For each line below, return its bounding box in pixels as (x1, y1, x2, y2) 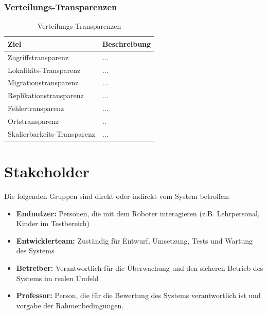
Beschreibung (102, 38, 151, 49)
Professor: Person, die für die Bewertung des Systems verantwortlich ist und (16, 290, 261, 301)
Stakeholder (4, 161, 90, 181)
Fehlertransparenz (8, 103, 64, 114)
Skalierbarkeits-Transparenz (8, 128, 95, 139)
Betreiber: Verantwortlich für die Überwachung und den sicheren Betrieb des (16, 262, 263, 273)
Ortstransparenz (8, 115, 59, 126)
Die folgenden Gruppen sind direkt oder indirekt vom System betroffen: (4, 190, 230, 201)
